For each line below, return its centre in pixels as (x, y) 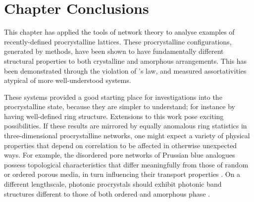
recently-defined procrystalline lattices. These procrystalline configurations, (118, 41)
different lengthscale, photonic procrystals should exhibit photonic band (113, 184)
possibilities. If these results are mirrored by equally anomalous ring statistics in (126, 126)
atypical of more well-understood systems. (68, 80)
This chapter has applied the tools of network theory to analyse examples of (119, 32)
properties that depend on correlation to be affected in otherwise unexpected (121, 145)
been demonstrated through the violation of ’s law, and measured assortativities (125, 70)
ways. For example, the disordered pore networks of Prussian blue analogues (120, 155)
